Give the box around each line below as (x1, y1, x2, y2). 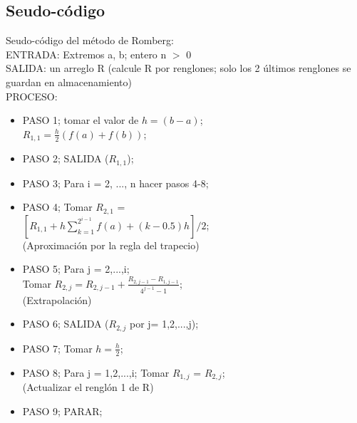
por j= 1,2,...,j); (129, 316, 199, 331)
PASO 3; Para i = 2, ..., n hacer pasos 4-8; (22, 175, 209, 190)
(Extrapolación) (22, 292, 92, 307)
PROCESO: (6, 88, 58, 103)
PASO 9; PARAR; (22, 403, 103, 418)
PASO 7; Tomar (22, 340, 93, 355)
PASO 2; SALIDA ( (22, 151, 109, 166)
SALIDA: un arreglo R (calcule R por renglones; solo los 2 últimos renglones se (6, 61, 351, 75)
